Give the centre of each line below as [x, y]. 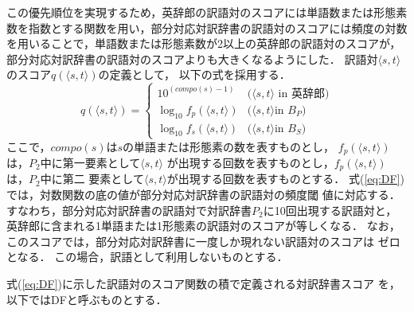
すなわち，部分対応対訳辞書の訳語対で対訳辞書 [129, 210]
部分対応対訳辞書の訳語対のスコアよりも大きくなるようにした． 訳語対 [192, 58]
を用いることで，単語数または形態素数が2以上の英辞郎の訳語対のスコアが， [204, 43]
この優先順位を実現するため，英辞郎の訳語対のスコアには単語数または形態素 [207, 12]
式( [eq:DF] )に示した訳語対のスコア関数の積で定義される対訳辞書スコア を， [203, 284]
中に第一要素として [90, 163]
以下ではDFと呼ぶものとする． [87, 299]
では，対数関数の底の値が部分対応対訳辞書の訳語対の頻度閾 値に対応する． [203, 195]
